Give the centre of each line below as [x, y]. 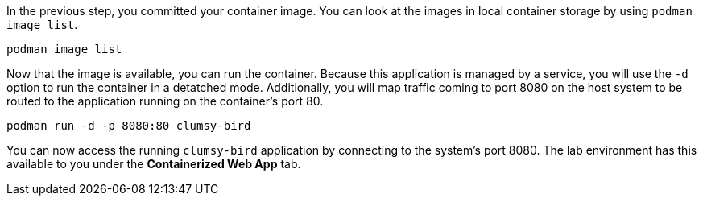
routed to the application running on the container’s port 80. [165, 101]
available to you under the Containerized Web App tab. [154, 164]
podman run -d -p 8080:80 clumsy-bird [129, 126]
